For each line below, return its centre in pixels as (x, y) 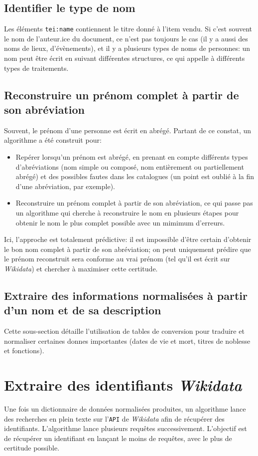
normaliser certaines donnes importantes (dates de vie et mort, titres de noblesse (127, 341)
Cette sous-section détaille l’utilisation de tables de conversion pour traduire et (124, 331)
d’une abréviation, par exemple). (65, 186)
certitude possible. (32, 448)
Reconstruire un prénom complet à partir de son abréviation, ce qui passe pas (134, 203)
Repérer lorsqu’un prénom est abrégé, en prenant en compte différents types (132, 157)
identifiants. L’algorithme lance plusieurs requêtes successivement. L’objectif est (126, 428)
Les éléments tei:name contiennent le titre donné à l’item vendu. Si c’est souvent (128, 29)
